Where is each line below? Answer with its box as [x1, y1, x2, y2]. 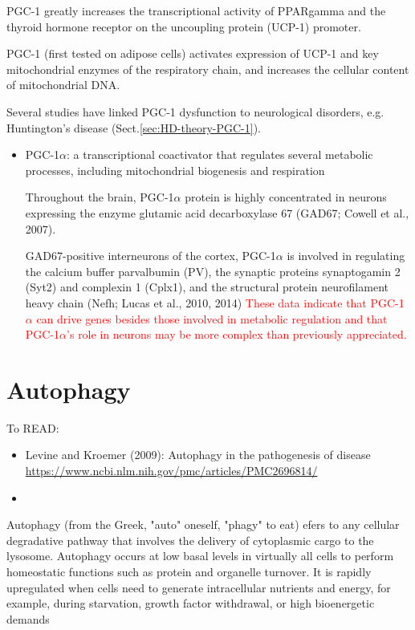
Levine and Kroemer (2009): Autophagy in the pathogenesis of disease [25, 446, 371, 463]
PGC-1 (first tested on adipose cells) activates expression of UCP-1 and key [6, 45, 379, 62]
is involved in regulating [287, 247, 405, 264]
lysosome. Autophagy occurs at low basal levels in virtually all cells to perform [6, 547, 394, 564]
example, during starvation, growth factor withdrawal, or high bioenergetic [6, 595, 375, 612]
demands [6, 610, 50, 627]
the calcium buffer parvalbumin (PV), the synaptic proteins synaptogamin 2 [25, 262, 401, 279]
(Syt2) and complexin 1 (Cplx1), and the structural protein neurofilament [25, 278, 389, 295]
